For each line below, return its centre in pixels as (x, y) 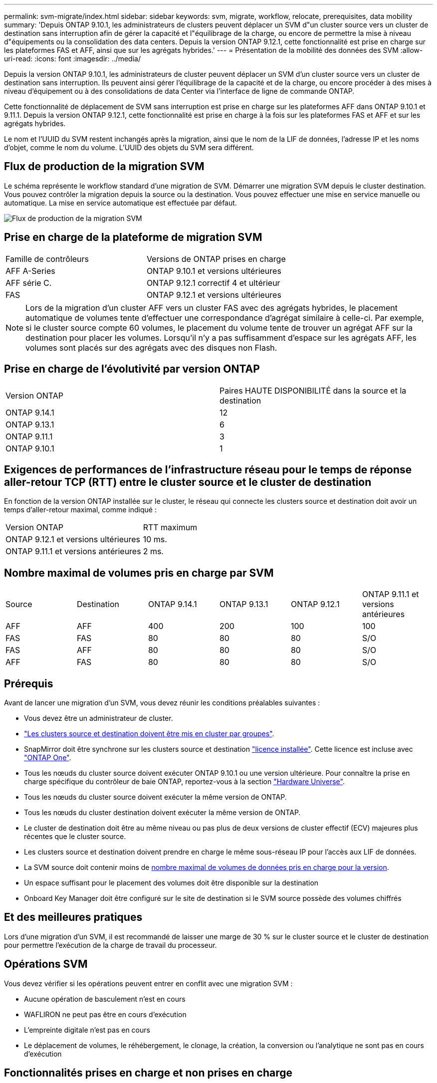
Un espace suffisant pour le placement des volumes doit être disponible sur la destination (171, 883)
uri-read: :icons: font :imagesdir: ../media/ (72, 59)
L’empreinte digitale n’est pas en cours (87, 1030)
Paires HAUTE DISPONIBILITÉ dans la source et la (313, 390)
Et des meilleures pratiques (73, 917)
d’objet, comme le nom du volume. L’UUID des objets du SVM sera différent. (129, 147)
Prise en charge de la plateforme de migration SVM (133, 237)
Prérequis (29, 683)
